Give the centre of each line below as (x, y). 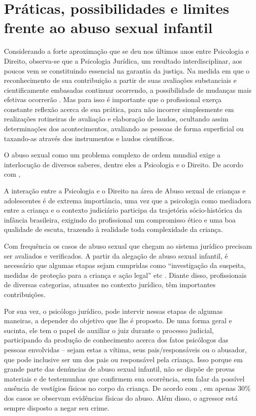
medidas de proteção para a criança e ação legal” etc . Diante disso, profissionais (125, 275)
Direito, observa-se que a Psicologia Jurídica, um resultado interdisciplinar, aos (123, 60)
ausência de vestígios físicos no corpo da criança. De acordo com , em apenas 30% (127, 388)
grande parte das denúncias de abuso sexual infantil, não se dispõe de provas (119, 369)
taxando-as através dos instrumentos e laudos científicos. (89, 138)
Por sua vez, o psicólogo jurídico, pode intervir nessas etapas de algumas (113, 311)
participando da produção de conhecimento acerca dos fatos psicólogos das (116, 340)
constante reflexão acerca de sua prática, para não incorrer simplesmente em (119, 109)
